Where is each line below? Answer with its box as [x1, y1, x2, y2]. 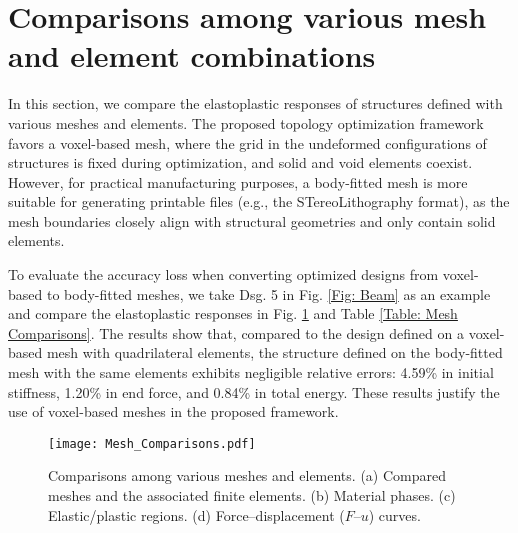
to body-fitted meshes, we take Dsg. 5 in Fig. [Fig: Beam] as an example [46, 283, 491, 304]
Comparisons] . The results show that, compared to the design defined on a [8, 322, 464, 343]
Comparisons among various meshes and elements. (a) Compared [48, 465, 446, 486]
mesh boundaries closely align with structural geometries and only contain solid [8, 210, 496, 231]
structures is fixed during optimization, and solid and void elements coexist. [8, 152, 473, 173]
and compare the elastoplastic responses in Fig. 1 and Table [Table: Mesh [8, 303, 458, 324]
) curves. [368, 504, 421, 525]
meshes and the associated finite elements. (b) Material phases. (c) [48, 485, 456, 506]
